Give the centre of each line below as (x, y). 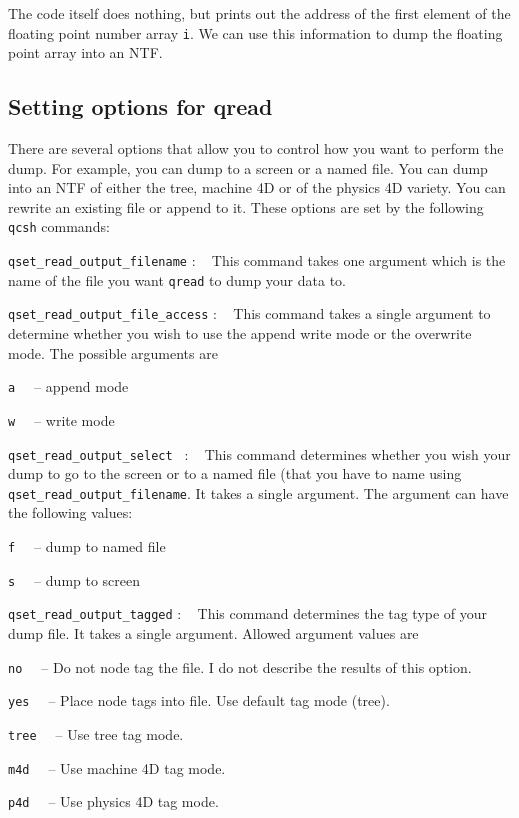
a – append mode (68, 386)
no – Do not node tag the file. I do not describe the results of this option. (240, 666)
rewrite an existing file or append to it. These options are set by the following (246, 206)
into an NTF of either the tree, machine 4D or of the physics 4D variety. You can (257, 187)
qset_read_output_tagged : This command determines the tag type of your (248, 613)
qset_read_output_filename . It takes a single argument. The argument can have (258, 492)
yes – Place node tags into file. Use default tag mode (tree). (199, 700)
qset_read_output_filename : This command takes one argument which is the (257, 260)
